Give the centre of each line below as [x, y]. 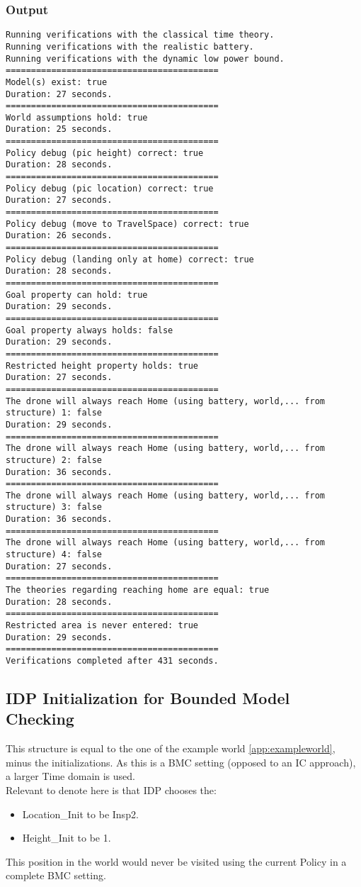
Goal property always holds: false [90, 330]
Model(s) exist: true [57, 82]
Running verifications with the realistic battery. [130, 46]
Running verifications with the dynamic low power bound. [145, 58]
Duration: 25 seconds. [59, 129]
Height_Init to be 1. [67, 838]
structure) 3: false [54, 507]
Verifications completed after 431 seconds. [112, 661]
